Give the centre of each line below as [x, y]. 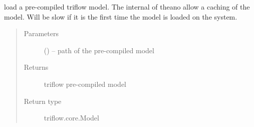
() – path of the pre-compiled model [99, 50]
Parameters [41, 33]
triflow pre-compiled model [85, 84]
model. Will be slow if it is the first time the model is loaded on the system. [121, 16]
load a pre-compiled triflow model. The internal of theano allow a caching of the [127, 7]
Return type [43, 101]
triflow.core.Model [71, 118]
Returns [36, 67]
